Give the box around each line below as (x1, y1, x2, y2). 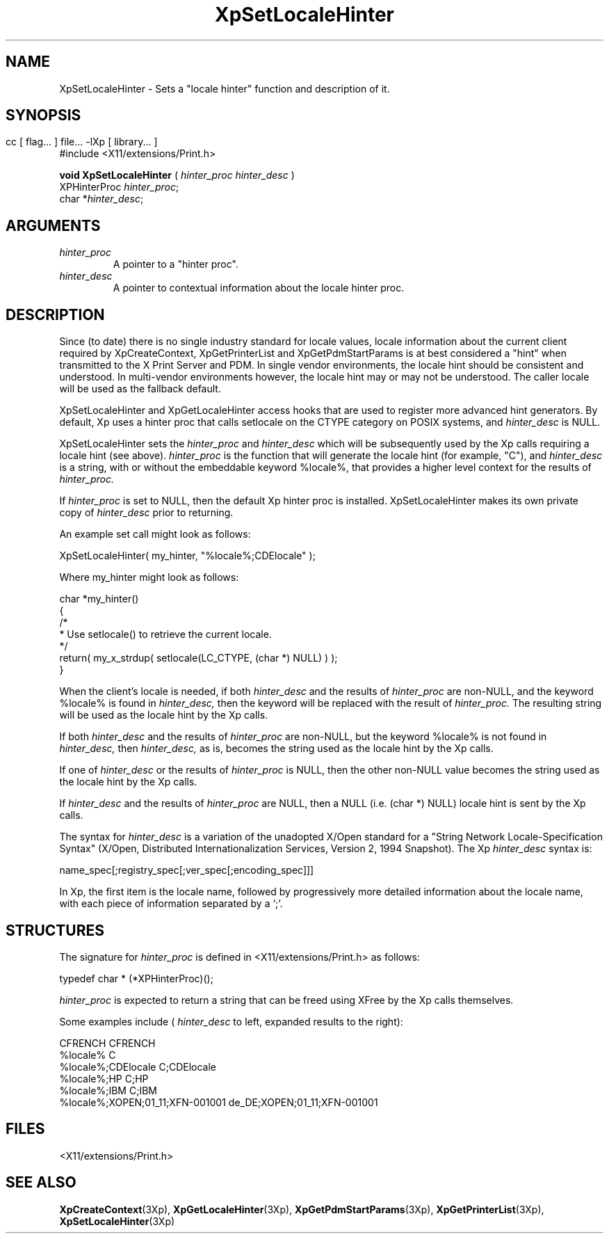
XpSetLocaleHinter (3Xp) (59, 1215, 175, 1227)
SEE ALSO (6, 1174, 76, 1192)
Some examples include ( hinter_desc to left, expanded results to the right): (59, 1015, 403, 1028)
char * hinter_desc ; (59, 193, 144, 205)
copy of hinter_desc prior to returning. (59, 506, 234, 519)
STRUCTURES (6, 921, 104, 939)
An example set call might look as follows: (59, 528, 251, 541)
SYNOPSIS (6, 106, 81, 125)
